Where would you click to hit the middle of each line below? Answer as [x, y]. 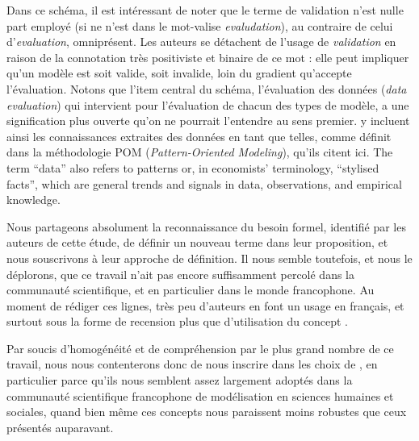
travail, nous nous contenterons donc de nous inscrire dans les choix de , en [192, 364]
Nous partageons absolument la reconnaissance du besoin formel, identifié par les [206, 226]
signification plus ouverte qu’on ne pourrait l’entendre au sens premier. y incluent [208, 121]
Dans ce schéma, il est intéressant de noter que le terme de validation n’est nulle [205, 10]
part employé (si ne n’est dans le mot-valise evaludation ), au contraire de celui [200, 25]
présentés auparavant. [60, 427]
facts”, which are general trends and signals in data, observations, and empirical [204, 183]
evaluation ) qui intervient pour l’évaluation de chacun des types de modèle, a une [208, 104]
